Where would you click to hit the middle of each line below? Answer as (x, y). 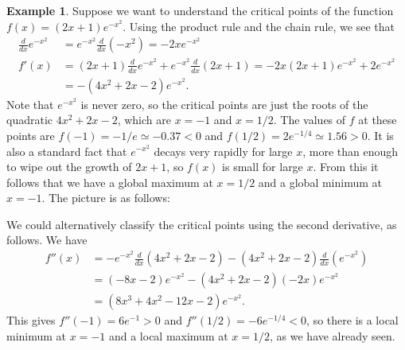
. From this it (346, 167)
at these (378, 120)
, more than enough (350, 151)
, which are (144, 120)
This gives (31, 320)
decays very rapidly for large (223, 151)
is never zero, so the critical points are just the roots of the (224, 104)
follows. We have (47, 240)
